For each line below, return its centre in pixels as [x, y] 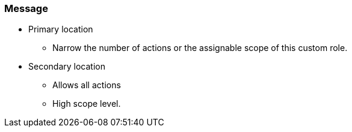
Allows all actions [87, 85]
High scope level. [87, 104]
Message [26, 8]
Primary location [61, 29]
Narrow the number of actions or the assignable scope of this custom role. [200, 48]
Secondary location [67, 67]
